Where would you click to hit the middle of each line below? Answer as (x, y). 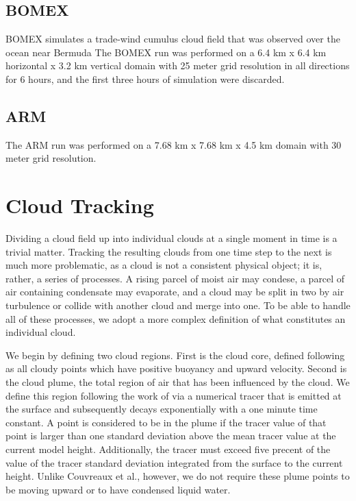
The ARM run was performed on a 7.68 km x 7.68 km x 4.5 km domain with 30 (174, 144)
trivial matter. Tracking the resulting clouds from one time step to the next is (169, 251)
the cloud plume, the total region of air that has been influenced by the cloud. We (178, 382)
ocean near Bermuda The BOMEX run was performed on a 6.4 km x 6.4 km (166, 52)
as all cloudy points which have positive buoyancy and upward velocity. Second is (176, 368)
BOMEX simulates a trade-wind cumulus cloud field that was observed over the (173, 39)
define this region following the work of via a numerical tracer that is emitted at (174, 395)
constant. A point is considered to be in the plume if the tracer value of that (166, 422)
